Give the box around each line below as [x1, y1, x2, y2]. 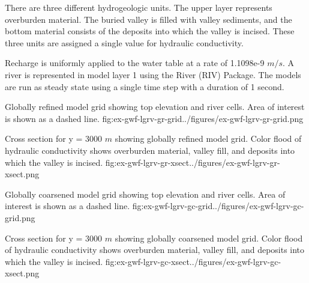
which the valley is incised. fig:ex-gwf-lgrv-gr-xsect [5, 156, 190, 168]
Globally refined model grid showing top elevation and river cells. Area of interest [5, 100, 305, 113]
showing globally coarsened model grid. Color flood [115, 231, 303, 244]
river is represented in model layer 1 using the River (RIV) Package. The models [5, 68, 301, 81]
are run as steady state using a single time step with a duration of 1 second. [5, 80, 284, 93]
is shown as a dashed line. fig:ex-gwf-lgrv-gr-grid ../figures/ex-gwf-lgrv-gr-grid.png [5, 112, 304, 124]
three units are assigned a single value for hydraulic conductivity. [5, 36, 244, 49]
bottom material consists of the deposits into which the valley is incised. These [5, 25, 295, 37]
